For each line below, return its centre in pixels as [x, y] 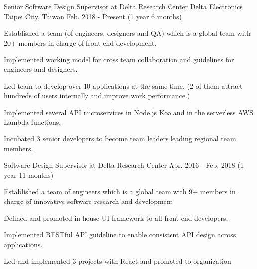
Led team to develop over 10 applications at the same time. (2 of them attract [123, 86]
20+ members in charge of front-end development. [80, 42]
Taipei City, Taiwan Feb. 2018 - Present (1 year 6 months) [93, 16]
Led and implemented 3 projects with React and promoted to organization [118, 261]
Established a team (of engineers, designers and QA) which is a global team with [127, 33]
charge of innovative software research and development [88, 201]
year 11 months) [29, 174]
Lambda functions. [33, 122]
